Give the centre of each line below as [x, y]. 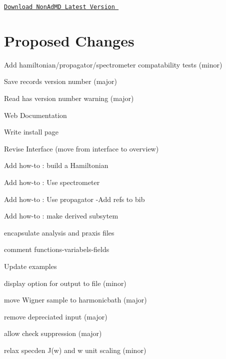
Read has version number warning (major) [69, 98]
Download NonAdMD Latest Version [59, 7]
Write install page [31, 132]
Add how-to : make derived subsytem [61, 216]
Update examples [30, 266]
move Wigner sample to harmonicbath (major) [75, 300]
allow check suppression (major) [53, 333]
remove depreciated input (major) [56, 316]
